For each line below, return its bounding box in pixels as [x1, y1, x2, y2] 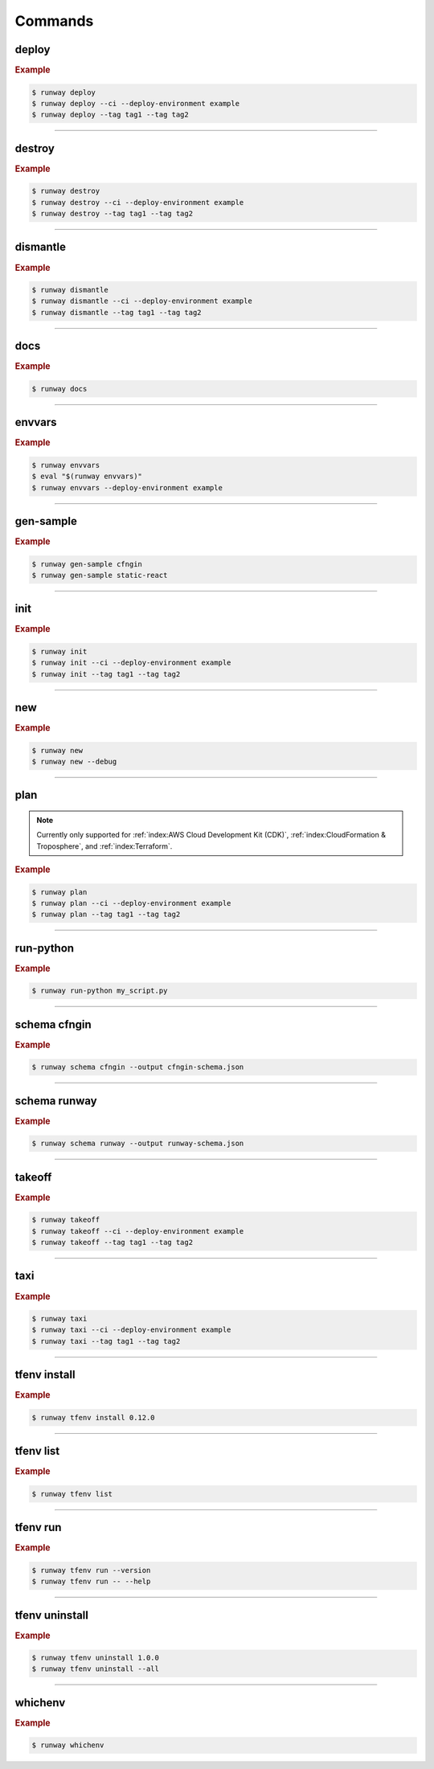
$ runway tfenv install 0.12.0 [31, 1413, 156, 1422]
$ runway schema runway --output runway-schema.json [31, 1139, 244, 1149]
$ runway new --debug [31, 757, 117, 766]
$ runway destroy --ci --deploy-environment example [31, 198, 244, 207]
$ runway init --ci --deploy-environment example [31, 658, 231, 667]
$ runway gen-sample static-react [31, 571, 168, 579]
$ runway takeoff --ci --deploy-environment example [31, 1226, 244, 1235]
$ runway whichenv [31, 1741, 104, 1750]
